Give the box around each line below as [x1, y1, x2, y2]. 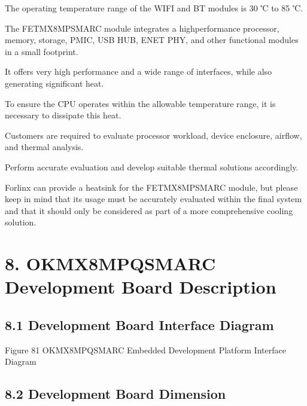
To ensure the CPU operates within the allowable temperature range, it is [5, 97, 276, 109]
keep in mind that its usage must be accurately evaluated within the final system [5, 193, 302, 205]
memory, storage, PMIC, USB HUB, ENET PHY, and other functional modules [5, 33, 299, 46]
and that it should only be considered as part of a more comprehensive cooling [5, 204, 293, 216]
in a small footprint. [5, 45, 78, 57]
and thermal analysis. [5, 141, 84, 153]
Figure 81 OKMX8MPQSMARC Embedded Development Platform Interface [5, 343, 286, 356]
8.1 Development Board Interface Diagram [5, 315, 274, 334]
